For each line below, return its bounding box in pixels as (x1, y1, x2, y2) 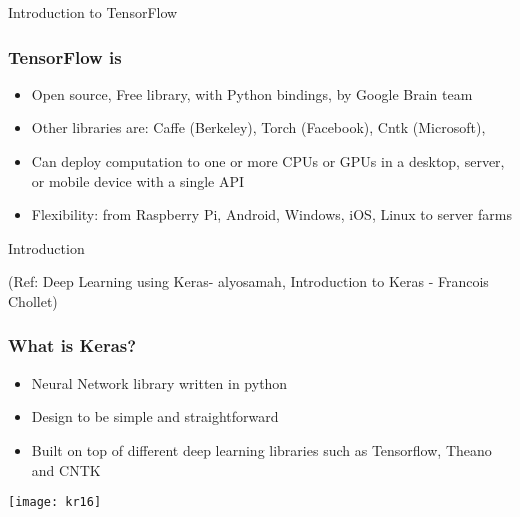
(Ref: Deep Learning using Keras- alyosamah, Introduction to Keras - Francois (8, 271, 489, 292)
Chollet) (8, 290, 58, 311)
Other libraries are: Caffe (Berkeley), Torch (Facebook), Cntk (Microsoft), (31, 117, 486, 138)
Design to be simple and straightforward (31, 406, 279, 427)
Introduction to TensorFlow (8, 2, 178, 22)
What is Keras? (8, 333, 137, 358)
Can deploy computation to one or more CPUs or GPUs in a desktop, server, (31, 151, 505, 171)
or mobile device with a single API (31, 170, 245, 191)
